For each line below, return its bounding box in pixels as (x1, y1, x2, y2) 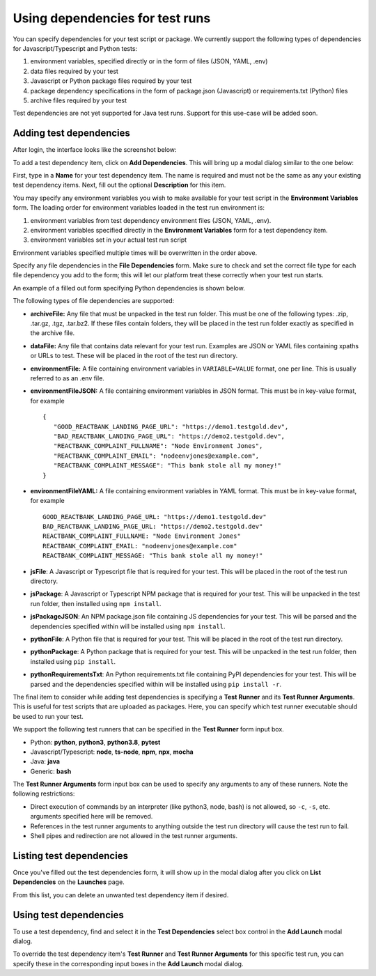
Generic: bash (30, 767, 72, 775)
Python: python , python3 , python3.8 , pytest (30, 738, 161, 746)
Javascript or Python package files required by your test (30, 77, 192, 85)
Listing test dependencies (13, 850, 129, 862)
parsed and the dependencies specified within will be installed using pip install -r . (30, 680, 282, 688)
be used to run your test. (13, 712, 84, 720)
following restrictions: (13, 789, 75, 798)
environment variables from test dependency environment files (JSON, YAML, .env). (30, 216, 272, 224)
